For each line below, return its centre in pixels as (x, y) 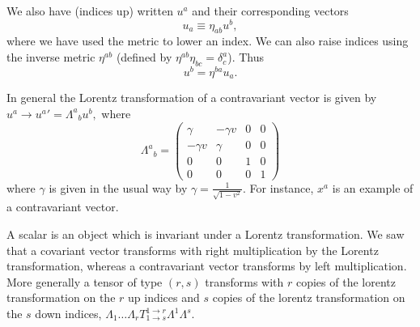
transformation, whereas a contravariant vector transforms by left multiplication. (207, 266)
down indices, (68, 314)
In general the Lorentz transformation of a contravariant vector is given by (192, 98)
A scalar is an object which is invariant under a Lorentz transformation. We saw (206, 234)
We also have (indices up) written (90, 11)
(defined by (144, 57)
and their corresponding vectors (270, 11)
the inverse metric (51, 57)
